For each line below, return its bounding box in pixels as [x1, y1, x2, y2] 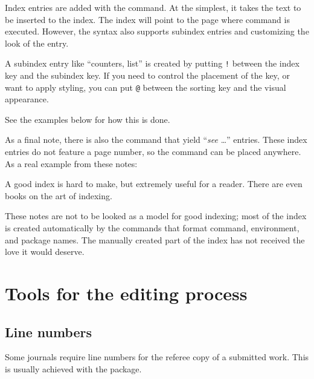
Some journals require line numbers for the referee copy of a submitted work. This [5, 351, 309, 363]
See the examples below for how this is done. [5, 113, 170, 125]
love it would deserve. [5, 245, 85, 258]
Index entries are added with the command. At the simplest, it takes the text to [5, 1, 301, 13]
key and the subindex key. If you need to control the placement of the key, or [5, 69, 290, 82]
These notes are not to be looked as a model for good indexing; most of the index [5, 209, 307, 222]
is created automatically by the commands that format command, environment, [5, 222, 300, 234]
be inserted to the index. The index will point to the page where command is [5, 13, 290, 25]
